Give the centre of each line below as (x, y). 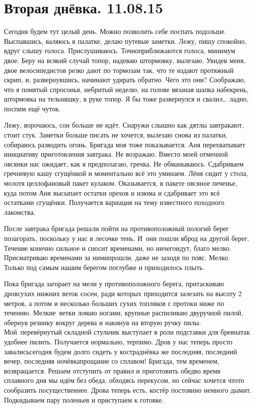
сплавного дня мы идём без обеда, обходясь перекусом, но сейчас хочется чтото (124, 380)
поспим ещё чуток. (32, 108)
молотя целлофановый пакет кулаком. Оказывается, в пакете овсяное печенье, (121, 183)
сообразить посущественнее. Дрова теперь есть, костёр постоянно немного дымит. (128, 390)
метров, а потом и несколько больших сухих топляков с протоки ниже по (114, 303)
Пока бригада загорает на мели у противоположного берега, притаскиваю (114, 284)
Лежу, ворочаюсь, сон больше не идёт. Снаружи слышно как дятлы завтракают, (124, 125)
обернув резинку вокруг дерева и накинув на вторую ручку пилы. (103, 322)
